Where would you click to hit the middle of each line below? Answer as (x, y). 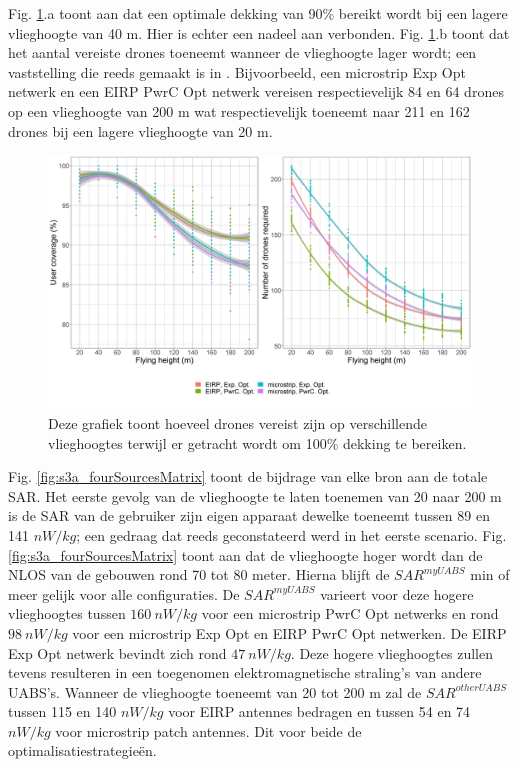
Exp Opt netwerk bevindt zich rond (117, 652)
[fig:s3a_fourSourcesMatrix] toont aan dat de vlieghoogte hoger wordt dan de (245, 554)
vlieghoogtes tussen (67, 613)
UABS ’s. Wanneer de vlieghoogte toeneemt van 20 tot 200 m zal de (215, 691)
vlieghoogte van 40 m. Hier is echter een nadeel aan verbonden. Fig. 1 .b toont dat (259, 32)
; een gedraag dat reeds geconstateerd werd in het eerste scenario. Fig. (291, 534)
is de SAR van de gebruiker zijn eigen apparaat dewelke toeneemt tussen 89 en (249, 515)
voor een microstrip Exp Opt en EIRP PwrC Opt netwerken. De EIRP (289, 632)
